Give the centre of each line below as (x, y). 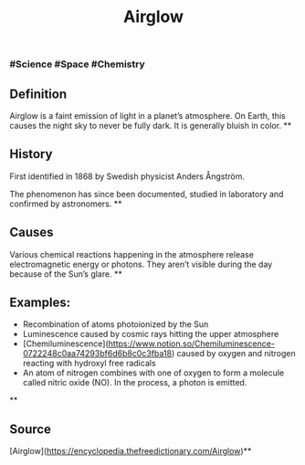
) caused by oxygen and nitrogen (234, 354)
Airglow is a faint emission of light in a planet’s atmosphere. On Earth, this (147, 116)
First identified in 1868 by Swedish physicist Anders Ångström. (127, 176)
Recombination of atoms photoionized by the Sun (116, 324)
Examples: (40, 303)
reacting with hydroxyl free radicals (89, 364)
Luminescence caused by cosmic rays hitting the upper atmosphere (151, 334)
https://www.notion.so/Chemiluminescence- (192, 343)
